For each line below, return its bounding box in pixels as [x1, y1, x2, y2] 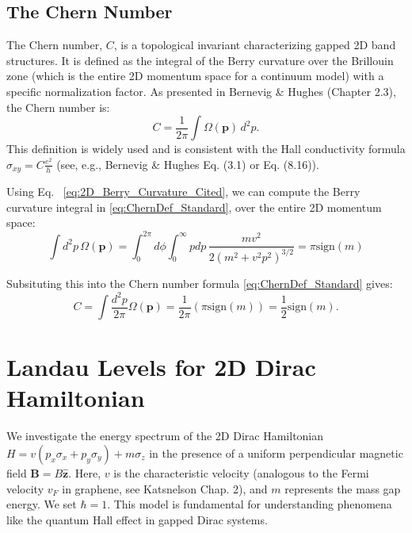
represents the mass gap [284, 480, 401, 497]
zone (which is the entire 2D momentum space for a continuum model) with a [6, 67, 384, 84]
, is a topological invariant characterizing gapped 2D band [113, 36, 396, 53]
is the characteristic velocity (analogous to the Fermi [113, 464, 369, 481]
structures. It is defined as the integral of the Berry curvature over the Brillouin [6, 52, 394, 68]
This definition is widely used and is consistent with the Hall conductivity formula [6, 140, 406, 157]
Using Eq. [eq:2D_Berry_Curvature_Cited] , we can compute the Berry [6, 183, 360, 200]
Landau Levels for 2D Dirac [6, 351, 316, 383]
